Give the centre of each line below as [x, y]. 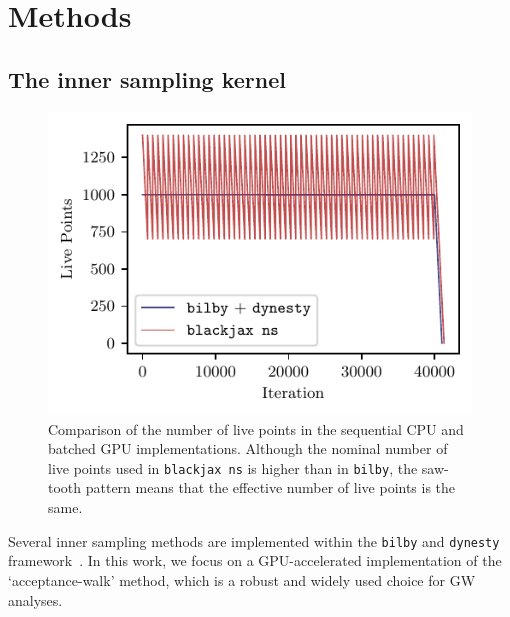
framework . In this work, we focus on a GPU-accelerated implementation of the [255, 560]
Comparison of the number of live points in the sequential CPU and [256, 428]
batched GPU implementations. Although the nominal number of [248, 448]
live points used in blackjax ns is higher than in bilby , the [233, 467]
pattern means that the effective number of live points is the [270, 487]
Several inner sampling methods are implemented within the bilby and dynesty [254, 540]
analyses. [35, 599]
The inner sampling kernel [147, 78]
